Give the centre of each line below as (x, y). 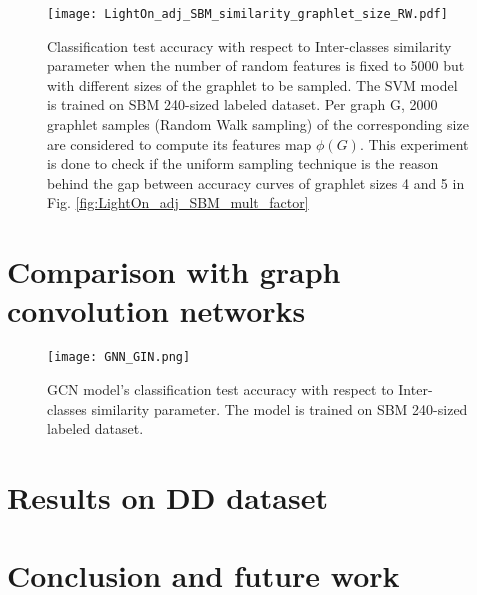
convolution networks (156, 310)
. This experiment (414, 143)
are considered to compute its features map (179, 143)
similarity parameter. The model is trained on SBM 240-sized (279, 408)
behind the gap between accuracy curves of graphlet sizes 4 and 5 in (256, 182)
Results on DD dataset (167, 496)
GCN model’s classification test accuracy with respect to (220, 388)
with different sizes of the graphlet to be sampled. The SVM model (252, 84)
